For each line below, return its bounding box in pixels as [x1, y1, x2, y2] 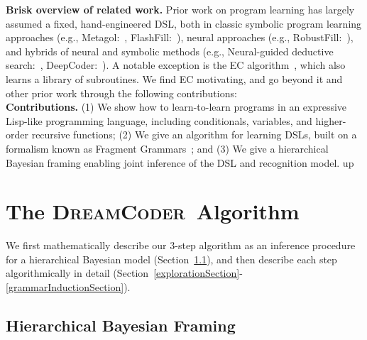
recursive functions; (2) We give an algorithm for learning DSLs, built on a [31, 127, 357, 142]
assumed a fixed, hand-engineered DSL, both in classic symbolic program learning [6, 16, 362, 31]
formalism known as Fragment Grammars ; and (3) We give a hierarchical [6, 141, 329, 155]
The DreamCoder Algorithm [6, 197, 300, 226]
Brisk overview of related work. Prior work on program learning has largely [6, 2, 355, 16]
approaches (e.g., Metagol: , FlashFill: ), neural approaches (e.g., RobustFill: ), [6, 30, 354, 45]
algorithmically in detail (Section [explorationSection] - [6, 265, 243, 280]
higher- [315, 113, 346, 128]
